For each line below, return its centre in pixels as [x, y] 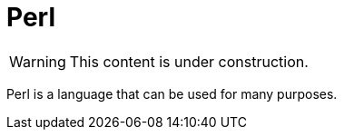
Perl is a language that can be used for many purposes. [172, 93]
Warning [38, 61]
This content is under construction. [189, 61]
